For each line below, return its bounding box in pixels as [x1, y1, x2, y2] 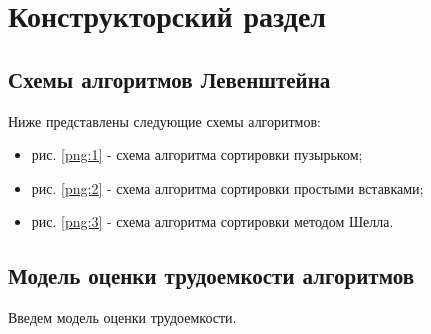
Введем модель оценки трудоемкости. [8, 307, 237, 328]
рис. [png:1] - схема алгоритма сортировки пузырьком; [31, 144, 363, 165]
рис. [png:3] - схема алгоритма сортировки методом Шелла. [31, 211, 394, 232]
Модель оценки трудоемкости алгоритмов [8, 260, 414, 291]
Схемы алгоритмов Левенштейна [8, 63, 331, 94]
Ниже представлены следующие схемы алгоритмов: [8, 110, 321, 131]
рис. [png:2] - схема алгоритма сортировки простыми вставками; [31, 177, 424, 198]
